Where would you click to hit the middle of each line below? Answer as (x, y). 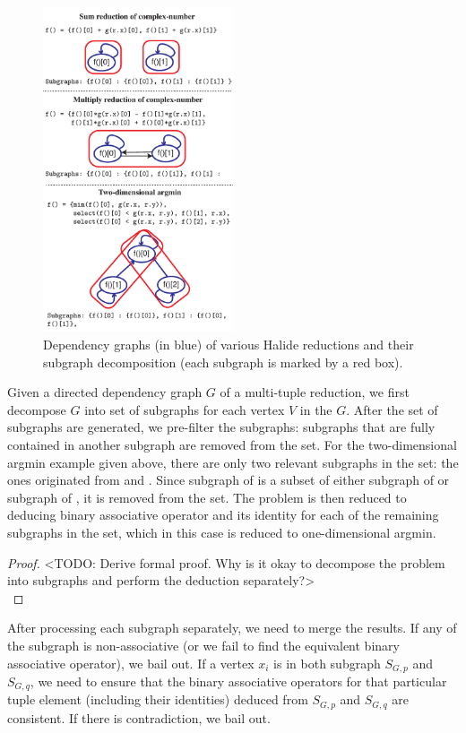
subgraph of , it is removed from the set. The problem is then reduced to (207, 497)
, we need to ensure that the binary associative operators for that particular (238, 681)
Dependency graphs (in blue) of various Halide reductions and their (229, 344)
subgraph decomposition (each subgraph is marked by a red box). (223, 362)
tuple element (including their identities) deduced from (158, 699)
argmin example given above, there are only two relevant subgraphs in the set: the (233, 462)
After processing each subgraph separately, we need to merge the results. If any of (232, 628)
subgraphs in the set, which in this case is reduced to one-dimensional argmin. (222, 532)
